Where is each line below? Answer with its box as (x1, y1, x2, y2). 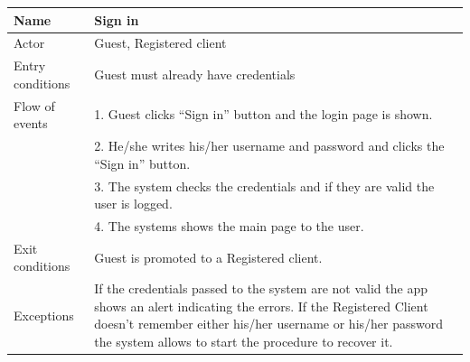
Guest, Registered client (94, 33, 227, 52)
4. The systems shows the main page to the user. (94, 216, 364, 235)
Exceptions (14, 305, 74, 324)
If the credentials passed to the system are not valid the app (94, 279, 428, 298)
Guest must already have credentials (94, 64, 296, 83)
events (14, 114, 48, 133)
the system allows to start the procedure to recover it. (94, 332, 393, 350)
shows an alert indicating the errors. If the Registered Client (94, 296, 428, 315)
